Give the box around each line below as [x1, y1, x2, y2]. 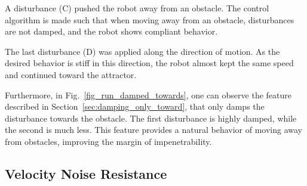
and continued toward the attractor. [5, 68, 137, 80]
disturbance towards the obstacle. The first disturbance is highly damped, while [5, 111, 297, 124]
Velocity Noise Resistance [5, 164, 167, 182]
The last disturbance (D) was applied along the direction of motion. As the [5, 45, 280, 57]
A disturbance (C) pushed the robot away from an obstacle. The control [5, 2, 269, 14]
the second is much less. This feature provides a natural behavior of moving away [5, 123, 302, 136]
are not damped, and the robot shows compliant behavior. [5, 25, 218, 38]
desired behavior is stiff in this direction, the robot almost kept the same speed [5, 57, 294, 69]
